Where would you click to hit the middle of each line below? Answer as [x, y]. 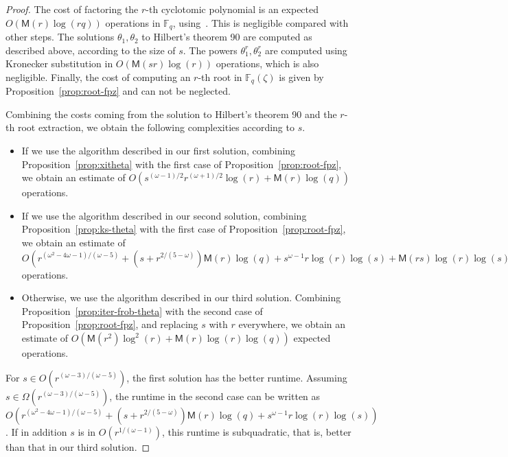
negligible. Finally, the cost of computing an [98, 77]
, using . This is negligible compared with [261, 22]
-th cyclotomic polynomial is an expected [232, 9]
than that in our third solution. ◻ [78, 446]
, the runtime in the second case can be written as [215, 396]
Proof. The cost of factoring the [72, 9]
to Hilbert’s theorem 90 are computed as [227, 37]
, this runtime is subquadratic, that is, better [257, 431]
